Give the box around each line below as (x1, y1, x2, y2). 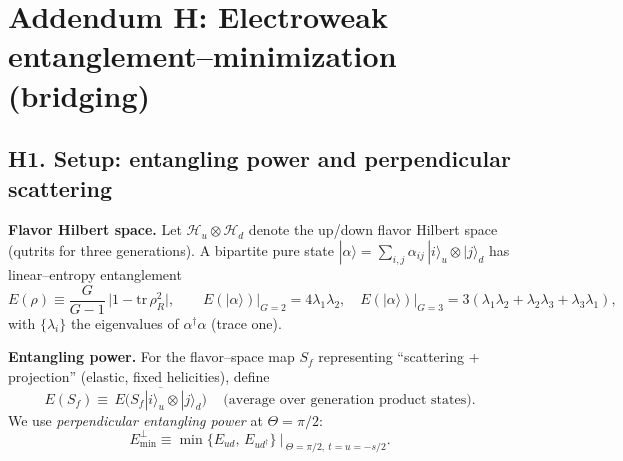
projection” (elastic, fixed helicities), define (8, 365, 270, 386)
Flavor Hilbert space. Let (8, 219, 182, 240)
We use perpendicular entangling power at (8, 409, 263, 430)
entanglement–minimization (8, 35, 397, 76)
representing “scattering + (318, 346, 480, 367)
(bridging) (8, 74, 151, 115)
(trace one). (211, 312, 282, 333)
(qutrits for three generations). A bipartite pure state (8, 239, 334, 260)
